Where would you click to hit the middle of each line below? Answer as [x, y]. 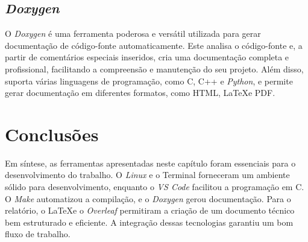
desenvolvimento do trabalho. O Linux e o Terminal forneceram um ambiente [147, 175]
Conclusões [52, 134]
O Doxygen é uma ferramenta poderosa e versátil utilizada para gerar [133, 33]
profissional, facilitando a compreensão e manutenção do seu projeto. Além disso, [154, 68]
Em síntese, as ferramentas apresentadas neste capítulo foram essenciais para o [150, 163]
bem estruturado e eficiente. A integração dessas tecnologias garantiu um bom [149, 222]
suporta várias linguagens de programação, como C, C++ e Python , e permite [149, 81]
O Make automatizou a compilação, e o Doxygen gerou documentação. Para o [148, 198]
